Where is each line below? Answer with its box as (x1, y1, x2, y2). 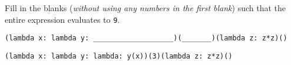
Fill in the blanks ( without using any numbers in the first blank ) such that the (5, 2, 286, 13)
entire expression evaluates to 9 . (5, 13, 120, 25)
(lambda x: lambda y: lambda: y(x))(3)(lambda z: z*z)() (5, 52, 233, 60)
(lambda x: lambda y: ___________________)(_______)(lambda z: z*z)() (5, 34, 287, 43)
